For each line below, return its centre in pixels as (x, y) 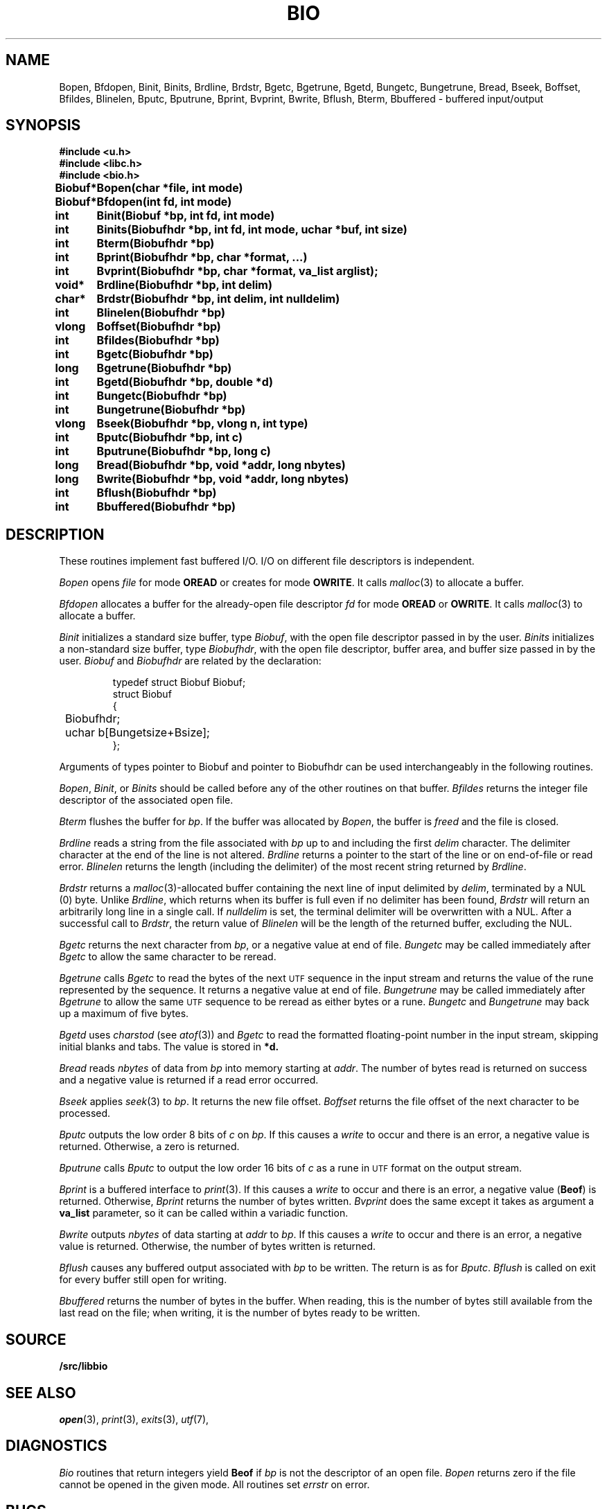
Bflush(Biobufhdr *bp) (157, 493)
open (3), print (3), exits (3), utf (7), (134, 1419)
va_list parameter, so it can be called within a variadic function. (204, 1213)
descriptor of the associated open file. (146, 800)
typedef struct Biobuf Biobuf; (179, 682)
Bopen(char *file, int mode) (170, 188)
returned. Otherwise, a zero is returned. (149, 1147)
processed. (85, 1113)
